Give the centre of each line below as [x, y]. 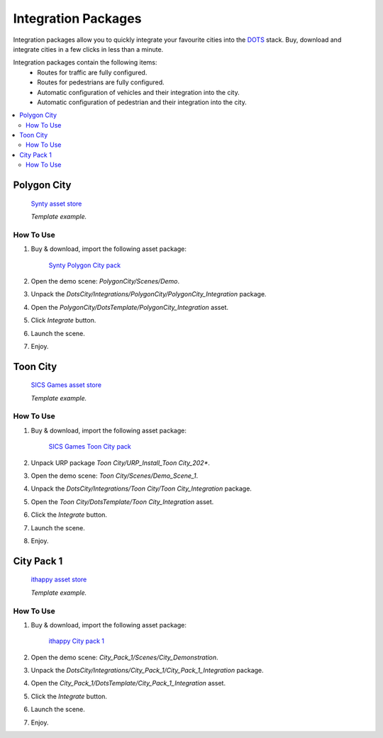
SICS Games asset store [66, 385]
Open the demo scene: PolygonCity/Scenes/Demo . [105, 281]
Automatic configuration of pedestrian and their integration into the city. [142, 102]
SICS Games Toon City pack [90, 447]
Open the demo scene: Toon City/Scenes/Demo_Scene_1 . [115, 476]
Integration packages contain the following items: [85, 62]
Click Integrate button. [63, 320]
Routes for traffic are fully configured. [92, 72]
